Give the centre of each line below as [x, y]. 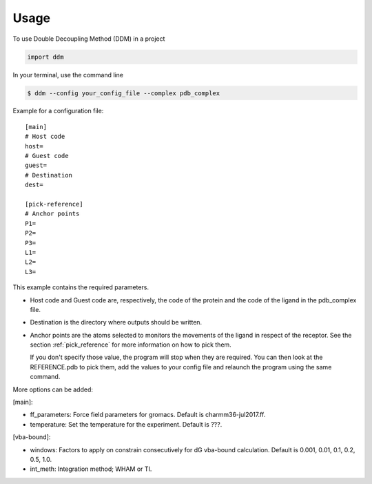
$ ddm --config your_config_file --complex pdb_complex [124, 93]
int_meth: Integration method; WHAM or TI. [91, 469]
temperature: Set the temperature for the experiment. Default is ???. [126, 424]
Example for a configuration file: [58, 111]
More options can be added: [53, 389]
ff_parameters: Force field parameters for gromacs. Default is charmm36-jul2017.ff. [148, 415]
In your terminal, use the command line [68, 75]
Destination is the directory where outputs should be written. [116, 322]
